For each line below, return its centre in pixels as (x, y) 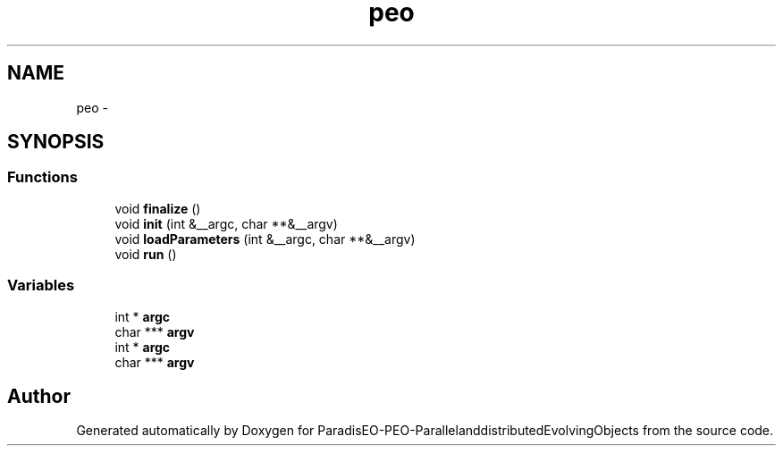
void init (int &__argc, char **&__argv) (226, 223)
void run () (146, 254)
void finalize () (158, 208)
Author (39, 396)
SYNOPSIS (56, 142)
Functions (42, 177)
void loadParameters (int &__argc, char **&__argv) (265, 239)
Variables (41, 285)
